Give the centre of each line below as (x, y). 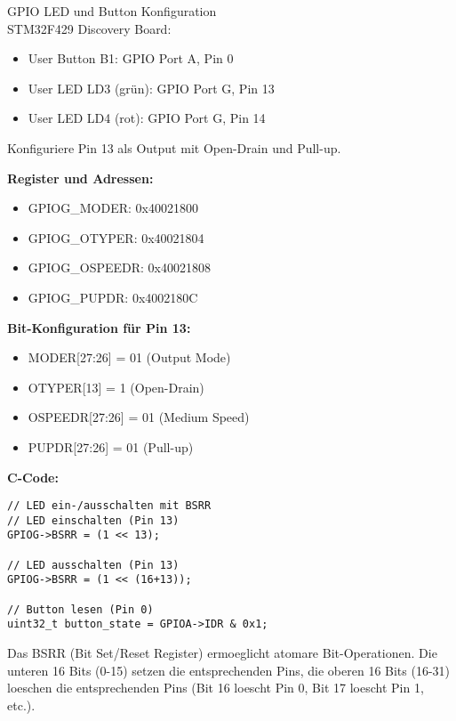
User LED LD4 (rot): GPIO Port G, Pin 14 (147, 118)
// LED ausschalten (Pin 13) (93, 565)
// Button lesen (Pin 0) (80, 609)
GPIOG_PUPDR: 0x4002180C (113, 297)
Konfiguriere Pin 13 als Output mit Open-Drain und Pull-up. (174, 147)
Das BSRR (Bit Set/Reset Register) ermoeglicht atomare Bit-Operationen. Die (222, 652)
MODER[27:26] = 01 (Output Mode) (129, 357)
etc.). (21, 705)
